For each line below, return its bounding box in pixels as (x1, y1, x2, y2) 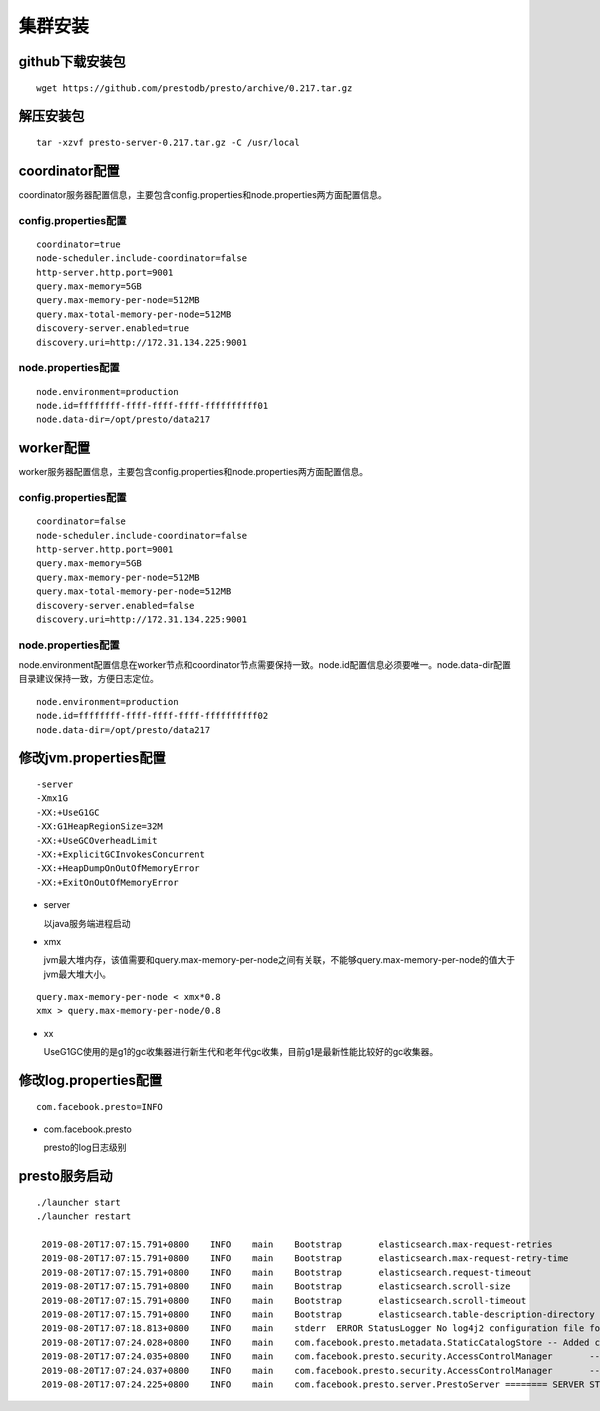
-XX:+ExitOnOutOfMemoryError (36, 876, 179, 888)
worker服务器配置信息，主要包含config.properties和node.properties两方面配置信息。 (18, 466, 369, 478)
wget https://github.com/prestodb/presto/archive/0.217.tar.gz (36, 82, 353, 94)
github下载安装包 (18, 53, 127, 70)
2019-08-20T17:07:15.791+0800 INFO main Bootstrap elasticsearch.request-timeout (41, 1266, 532, 1278)
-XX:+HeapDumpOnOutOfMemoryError (36, 863, 200, 874)
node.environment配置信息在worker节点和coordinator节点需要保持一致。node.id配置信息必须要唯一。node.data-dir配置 (18, 659, 512, 671)
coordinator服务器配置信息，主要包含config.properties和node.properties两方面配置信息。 (18, 188, 387, 200)
